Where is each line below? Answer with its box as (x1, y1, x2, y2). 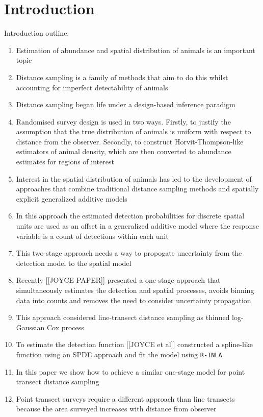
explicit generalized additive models (16, 193, 127, 204)
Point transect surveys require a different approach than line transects (16, 393, 235, 404)
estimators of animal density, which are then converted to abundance (16, 146, 231, 157)
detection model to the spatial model (16, 257, 131, 268)
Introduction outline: (4, 28, 69, 38)
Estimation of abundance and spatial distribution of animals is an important (16, 44, 255, 55)
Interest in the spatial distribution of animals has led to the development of (16, 173, 252, 184)
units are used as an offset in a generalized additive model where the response (16, 220, 259, 231)
